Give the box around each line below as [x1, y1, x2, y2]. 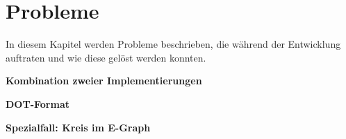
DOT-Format [6, 96, 69, 111]
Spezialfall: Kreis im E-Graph [6, 120, 151, 134]
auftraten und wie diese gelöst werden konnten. [6, 50, 206, 64]
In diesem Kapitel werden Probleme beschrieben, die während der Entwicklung [6, 37, 341, 51]
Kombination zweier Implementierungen [6, 73, 202, 88]
